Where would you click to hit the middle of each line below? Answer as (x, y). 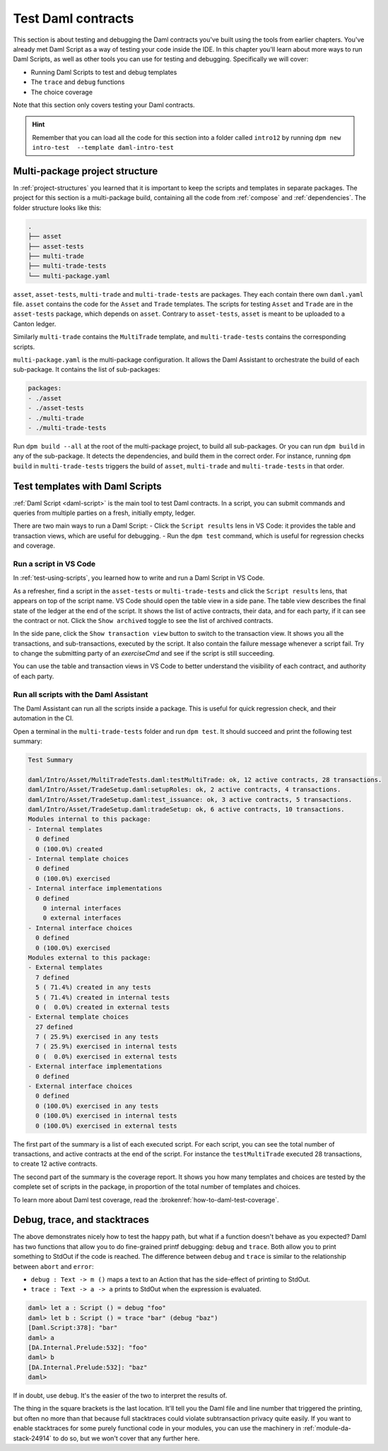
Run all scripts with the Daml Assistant (81, 694)
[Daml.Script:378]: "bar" (73, 1328)
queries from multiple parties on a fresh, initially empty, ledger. (104, 513)
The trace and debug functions (78, 82)
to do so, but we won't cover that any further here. (127, 1438)
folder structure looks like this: (57, 208)
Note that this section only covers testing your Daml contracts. (104, 105)
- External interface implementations (95, 1066)
